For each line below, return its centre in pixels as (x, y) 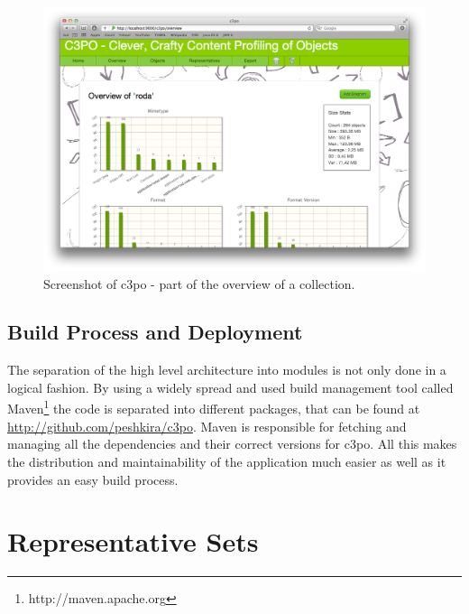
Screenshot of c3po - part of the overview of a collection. (199, 283)
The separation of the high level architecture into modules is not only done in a (227, 370)
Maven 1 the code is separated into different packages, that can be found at (214, 407)
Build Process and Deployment (155, 332)
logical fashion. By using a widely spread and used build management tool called (230, 387)
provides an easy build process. (93, 479)
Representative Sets (133, 541)
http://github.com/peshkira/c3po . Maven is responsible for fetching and (207, 426)
